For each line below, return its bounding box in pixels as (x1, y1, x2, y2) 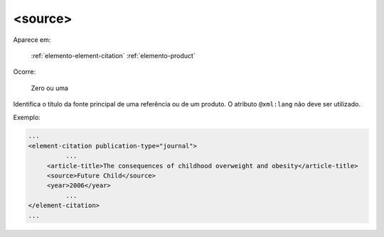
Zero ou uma (31, 84, 69, 92)
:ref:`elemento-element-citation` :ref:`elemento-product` (31, 51, 196, 60)
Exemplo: (13, 113, 41, 121)
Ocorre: (13, 67, 36, 76)
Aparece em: (13, 35, 51, 44)
